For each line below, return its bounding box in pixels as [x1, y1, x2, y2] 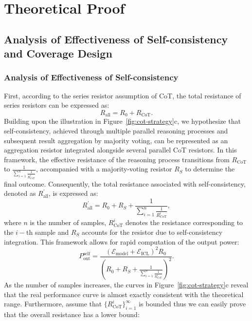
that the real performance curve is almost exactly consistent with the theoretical [4, 289, 244, 299]
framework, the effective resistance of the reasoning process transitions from [4, 154, 230, 164]
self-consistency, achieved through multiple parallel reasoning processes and [4, 126, 228, 135]
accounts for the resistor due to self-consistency [82, 227, 223, 237]
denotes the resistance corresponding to [125, 217, 243, 227]
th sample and [26, 227, 69, 237]
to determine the [185, 164, 235, 174]
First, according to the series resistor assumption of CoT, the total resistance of [4, 90, 241, 100]
